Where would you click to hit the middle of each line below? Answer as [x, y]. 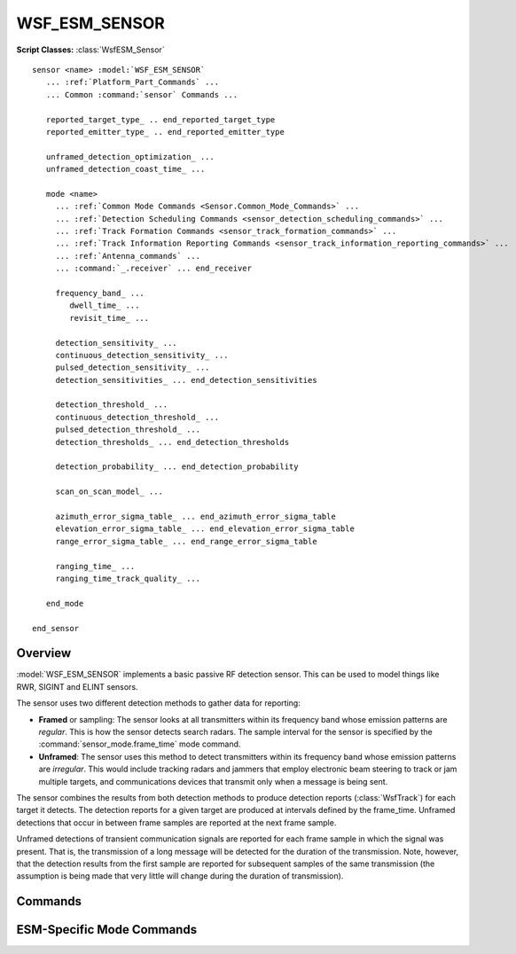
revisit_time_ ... [109, 318]
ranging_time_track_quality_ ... [128, 578]
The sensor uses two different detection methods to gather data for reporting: [158, 703]
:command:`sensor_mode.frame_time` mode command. [140, 744]
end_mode [65, 603]
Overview [44, 653]
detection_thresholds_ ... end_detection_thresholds [172, 442]
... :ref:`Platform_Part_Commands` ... [133, 82]
